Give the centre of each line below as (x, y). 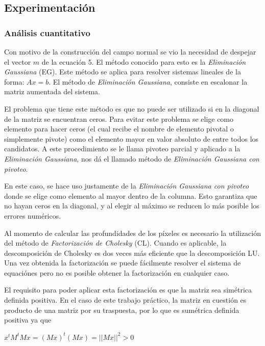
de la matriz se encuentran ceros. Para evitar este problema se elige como (119, 118)
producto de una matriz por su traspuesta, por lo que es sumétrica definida (122, 310)
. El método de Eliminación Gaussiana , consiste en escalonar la (148, 81)
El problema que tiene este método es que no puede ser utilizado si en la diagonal (132, 108)
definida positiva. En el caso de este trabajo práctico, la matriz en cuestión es (125, 300)
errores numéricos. (33, 215)
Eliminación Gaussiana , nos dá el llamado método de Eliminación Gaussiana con (132, 158)
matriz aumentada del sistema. (52, 91)
